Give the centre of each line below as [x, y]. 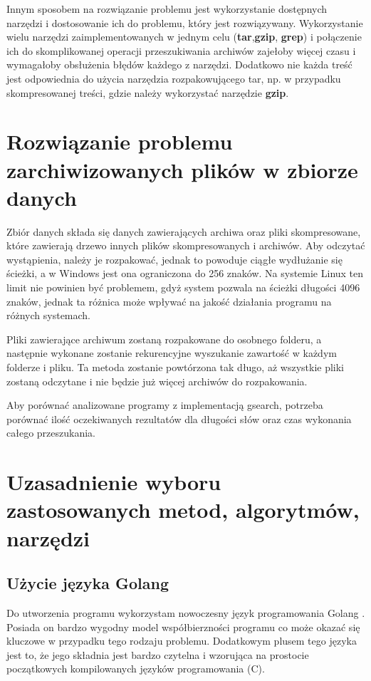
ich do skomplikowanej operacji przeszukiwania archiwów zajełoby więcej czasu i [181, 50]
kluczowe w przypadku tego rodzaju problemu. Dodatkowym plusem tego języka [182, 641]
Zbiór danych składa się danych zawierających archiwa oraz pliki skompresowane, [184, 231]
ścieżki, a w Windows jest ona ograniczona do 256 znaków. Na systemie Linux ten [185, 273]
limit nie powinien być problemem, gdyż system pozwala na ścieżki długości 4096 [183, 287]
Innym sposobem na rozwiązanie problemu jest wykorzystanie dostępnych [167, 9]
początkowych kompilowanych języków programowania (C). [136, 669]
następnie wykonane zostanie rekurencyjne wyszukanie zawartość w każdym [172, 353]
